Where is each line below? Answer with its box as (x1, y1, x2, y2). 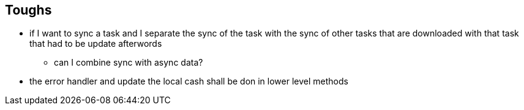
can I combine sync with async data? (54, 57, 203, 68)
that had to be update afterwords (29, 38, 162, 49)
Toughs (5, 2, 52, 18)
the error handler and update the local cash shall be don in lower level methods (29, 76, 348, 87)
